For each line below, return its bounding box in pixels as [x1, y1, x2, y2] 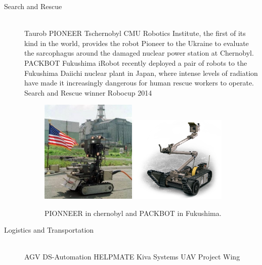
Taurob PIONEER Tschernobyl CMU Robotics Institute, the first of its [24, 28, 246, 38]
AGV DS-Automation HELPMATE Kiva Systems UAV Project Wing [24, 251, 240, 262]
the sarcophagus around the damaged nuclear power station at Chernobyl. [24, 48, 254, 58]
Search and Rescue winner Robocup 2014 [24, 87, 152, 98]
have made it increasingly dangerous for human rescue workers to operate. [24, 77, 254, 88]
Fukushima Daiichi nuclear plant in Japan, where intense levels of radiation [24, 67, 258, 78]
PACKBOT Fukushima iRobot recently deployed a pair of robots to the [24, 57, 247, 68]
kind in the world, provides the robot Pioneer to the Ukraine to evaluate [24, 37, 249, 48]
